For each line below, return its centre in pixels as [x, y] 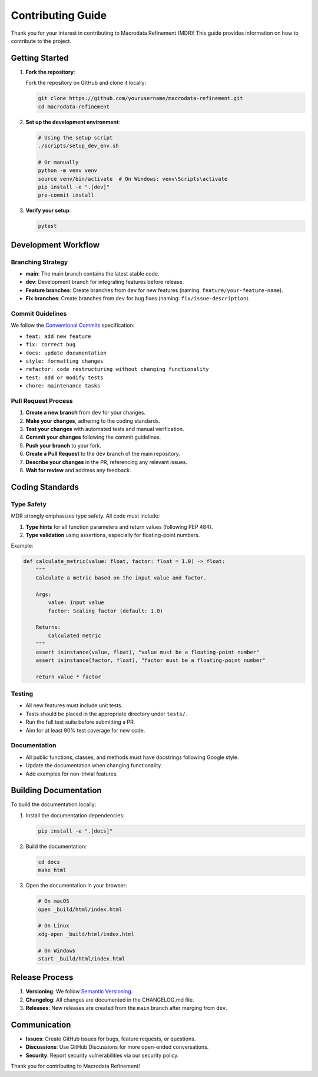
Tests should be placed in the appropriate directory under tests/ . [106, 714]
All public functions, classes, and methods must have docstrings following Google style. [132, 757]
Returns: [48, 627]
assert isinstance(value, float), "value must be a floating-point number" [148, 652]
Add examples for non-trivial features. [72, 774]
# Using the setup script [75, 137]
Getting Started [40, 58]
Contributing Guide [59, 15]
